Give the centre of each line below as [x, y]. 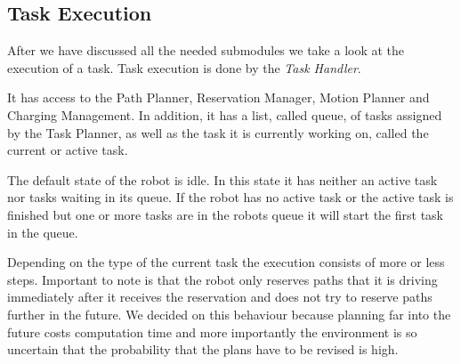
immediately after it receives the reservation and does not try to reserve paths [220, 297]
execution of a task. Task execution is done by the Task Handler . [184, 67]
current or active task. [68, 150]
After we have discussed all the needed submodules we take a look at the [206, 50]
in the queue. [43, 232]
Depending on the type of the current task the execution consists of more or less [226, 262]
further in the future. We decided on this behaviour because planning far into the [229, 314]
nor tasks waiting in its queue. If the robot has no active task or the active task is [230, 197]
